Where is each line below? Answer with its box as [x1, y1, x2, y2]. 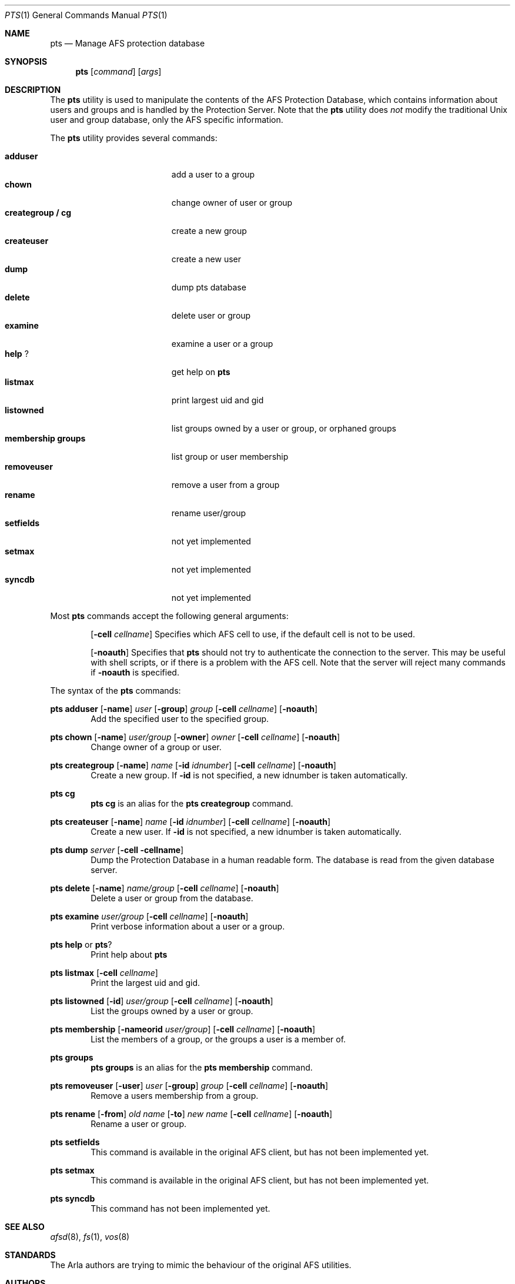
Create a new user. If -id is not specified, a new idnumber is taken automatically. [91, 827, 402, 837]
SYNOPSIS [5, 56, 48, 66]
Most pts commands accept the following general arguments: [50, 611, 289, 621]
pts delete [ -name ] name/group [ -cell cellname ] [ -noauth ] [50, 883, 279, 893]
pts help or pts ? [50, 939, 112, 949]
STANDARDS [5, 1250, 56, 1260]
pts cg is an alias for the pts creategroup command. [91, 798, 293, 808]
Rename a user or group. [91, 1119, 186, 1129]
